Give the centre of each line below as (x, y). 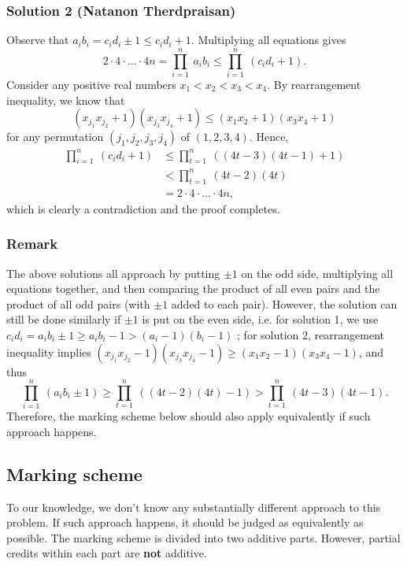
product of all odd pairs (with (78, 303)
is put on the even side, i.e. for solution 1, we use (260, 319)
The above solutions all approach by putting (113, 273)
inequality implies (49, 351)
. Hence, (269, 137)
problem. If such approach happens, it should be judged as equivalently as (185, 522)
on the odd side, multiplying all (317, 273)
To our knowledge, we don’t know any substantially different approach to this (194, 507)
